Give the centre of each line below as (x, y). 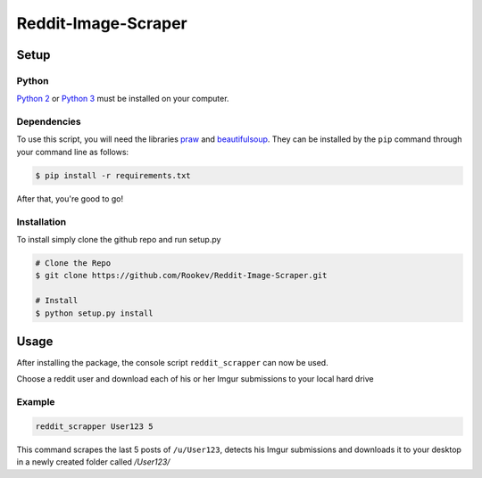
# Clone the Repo (73, 263)
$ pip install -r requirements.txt (113, 175)
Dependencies (49, 122)
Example (36, 402)
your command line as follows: (73, 152)
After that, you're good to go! (70, 198)
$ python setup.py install (94, 313)
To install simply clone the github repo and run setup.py (119, 239)
